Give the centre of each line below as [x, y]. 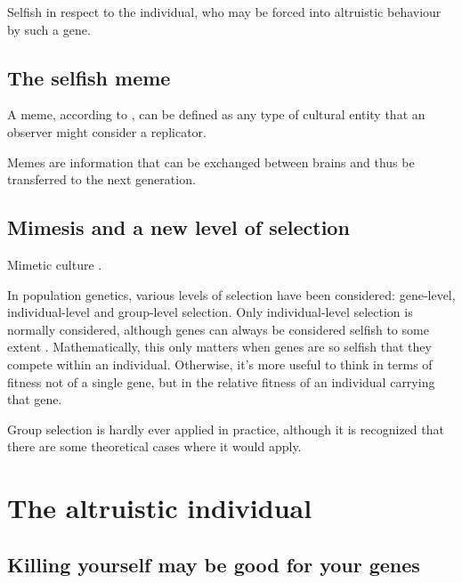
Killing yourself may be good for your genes [214, 564]
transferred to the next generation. [101, 179]
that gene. [35, 399]
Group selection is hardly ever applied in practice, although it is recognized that [226, 429]
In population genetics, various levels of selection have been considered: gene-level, [231, 294]
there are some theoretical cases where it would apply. [154, 446]
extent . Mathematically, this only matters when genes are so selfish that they [219, 347]
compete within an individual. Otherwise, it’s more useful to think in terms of [220, 364]
